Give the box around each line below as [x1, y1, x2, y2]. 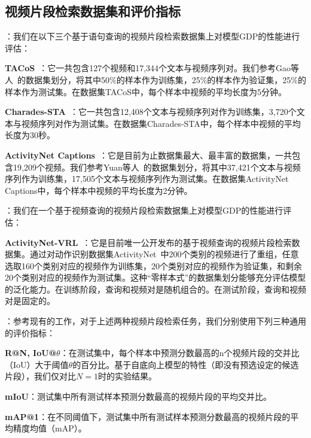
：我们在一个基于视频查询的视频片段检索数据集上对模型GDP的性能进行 [5, 204, 283, 217]
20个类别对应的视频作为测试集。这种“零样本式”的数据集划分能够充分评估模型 [5, 271, 306, 284]
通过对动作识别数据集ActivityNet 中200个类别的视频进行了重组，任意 [29, 248, 299, 260]
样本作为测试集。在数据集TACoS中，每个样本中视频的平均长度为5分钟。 [5, 85, 286, 98]
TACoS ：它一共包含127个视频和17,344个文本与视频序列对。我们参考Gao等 [5, 62, 300, 74]
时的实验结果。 [97, 370, 157, 382]
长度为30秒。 [5, 129, 55, 141]
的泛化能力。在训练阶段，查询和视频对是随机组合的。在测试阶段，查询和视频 [5, 282, 306, 295]
